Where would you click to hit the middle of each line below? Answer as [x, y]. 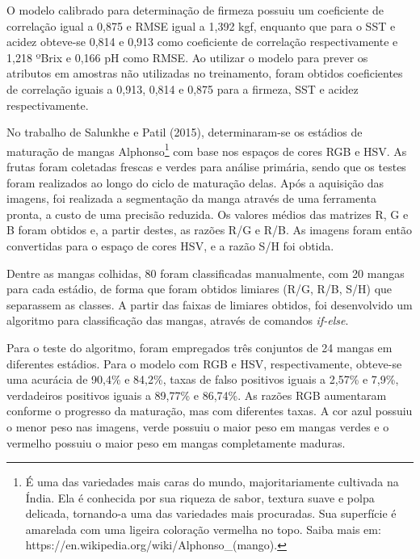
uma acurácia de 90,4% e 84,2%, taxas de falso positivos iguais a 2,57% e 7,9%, [203, 379]
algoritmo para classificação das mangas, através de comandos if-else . [178, 320]
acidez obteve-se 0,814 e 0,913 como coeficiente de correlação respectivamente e [202, 42]
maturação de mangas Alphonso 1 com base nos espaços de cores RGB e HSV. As [207, 149]
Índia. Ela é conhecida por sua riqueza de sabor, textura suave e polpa [200, 497]
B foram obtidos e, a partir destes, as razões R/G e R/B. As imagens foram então [210, 230]
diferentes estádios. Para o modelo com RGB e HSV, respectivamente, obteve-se [204, 363]
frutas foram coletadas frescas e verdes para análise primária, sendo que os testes [206, 166]
